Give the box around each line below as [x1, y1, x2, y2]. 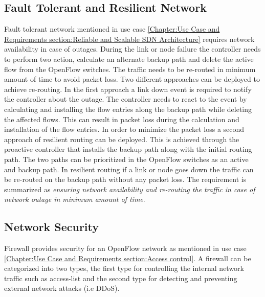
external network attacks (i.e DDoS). [4, 283, 120, 293]
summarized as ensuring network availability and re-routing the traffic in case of [4, 184, 255, 194]
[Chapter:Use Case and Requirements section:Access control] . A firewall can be [4, 253, 251, 263]
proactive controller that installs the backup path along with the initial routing [4, 144, 252, 154]
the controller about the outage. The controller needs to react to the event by [4, 94, 247, 104]
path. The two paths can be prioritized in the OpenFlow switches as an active [4, 153, 249, 164]
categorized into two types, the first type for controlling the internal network [4, 263, 244, 273]
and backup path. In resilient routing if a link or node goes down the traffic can [4, 164, 254, 174]
